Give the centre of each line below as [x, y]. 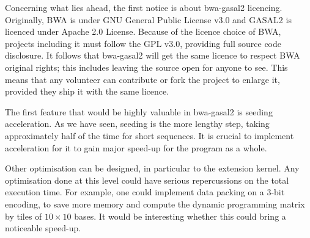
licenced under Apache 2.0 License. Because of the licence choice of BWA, [143, 31]
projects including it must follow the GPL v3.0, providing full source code [143, 43]
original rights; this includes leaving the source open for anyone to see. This [146, 67]
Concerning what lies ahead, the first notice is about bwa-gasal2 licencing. [144, 7]
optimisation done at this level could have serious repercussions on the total [147, 180]
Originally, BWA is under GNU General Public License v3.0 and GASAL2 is [148, 19]
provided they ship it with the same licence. [87, 91]
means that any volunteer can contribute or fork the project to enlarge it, [142, 79]
